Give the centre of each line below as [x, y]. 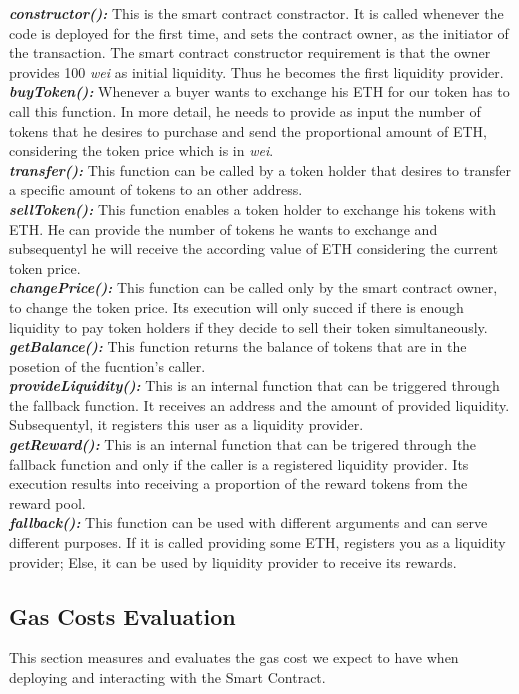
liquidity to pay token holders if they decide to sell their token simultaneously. [248, 326]
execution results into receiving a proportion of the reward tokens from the [238, 483]
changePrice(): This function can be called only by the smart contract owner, [253, 287]
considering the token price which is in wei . [141, 150]
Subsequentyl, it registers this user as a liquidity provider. [186, 424]
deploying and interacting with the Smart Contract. [167, 677]
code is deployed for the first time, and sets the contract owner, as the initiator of [259, 32]
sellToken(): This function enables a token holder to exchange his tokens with [253, 208]
